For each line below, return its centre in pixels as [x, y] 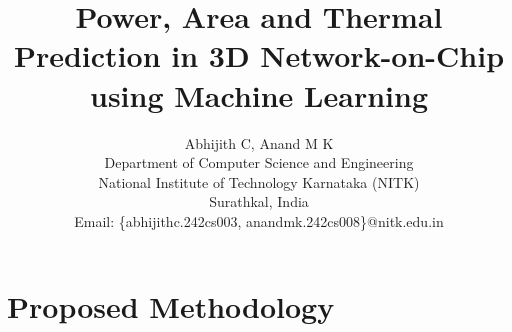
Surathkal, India [259, 201]
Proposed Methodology [171, 306]
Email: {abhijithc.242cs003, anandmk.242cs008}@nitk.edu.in [259, 220]
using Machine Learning [259, 94]
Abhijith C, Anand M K [259, 142]
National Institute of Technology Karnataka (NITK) [259, 181]
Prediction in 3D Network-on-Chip [259, 55]
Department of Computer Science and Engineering [259, 162]
